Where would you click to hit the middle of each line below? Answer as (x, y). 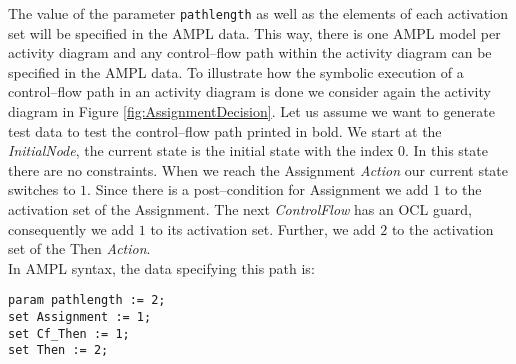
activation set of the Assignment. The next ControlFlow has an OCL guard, (240, 209)
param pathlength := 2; (87, 300)
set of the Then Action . (79, 248)
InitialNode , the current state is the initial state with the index (201, 150)
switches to (42, 189)
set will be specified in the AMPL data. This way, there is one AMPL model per (254, 32)
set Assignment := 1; (80, 317)
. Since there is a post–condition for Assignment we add (258, 189)
